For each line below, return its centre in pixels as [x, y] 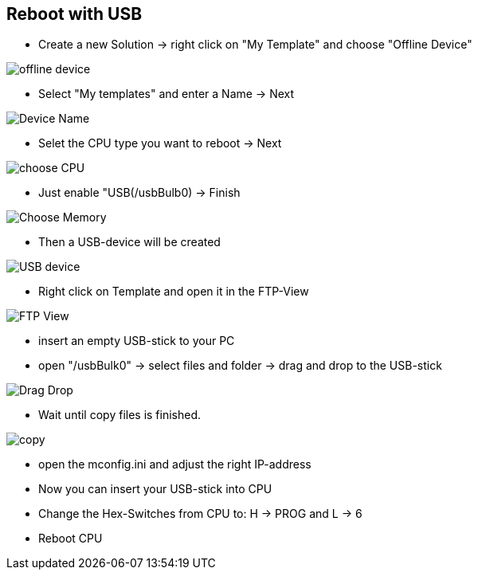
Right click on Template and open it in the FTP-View [174, 292]
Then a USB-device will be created [129, 242]
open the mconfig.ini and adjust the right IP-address [175, 464]
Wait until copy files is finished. [120, 415]
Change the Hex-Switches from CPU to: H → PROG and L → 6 [200, 514]
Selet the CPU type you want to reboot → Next [160, 143]
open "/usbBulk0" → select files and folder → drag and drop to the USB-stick [240, 366]
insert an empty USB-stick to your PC [137, 341]
